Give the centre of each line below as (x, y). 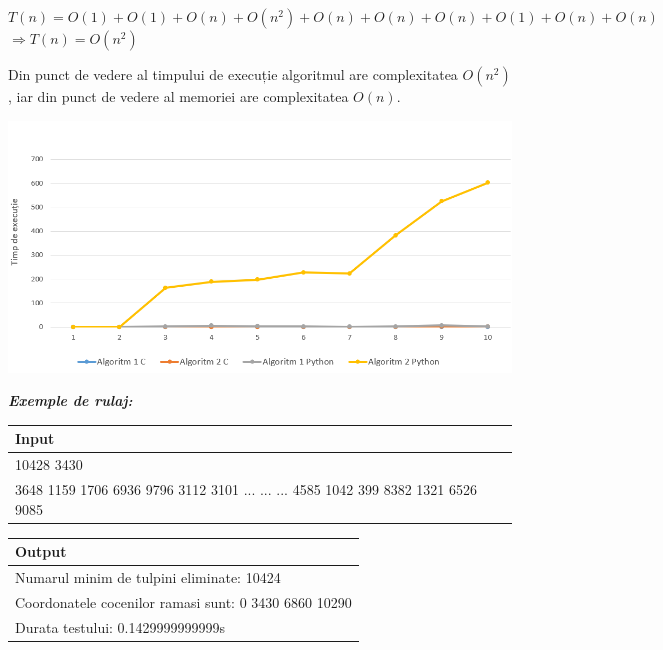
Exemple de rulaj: (70, 400)
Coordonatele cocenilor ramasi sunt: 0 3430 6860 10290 (183, 601)
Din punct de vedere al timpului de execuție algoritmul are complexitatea (233, 74)
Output (41, 551)
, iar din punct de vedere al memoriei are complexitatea (178, 96)
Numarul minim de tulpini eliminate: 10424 (148, 577)
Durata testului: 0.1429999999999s (120, 626)
